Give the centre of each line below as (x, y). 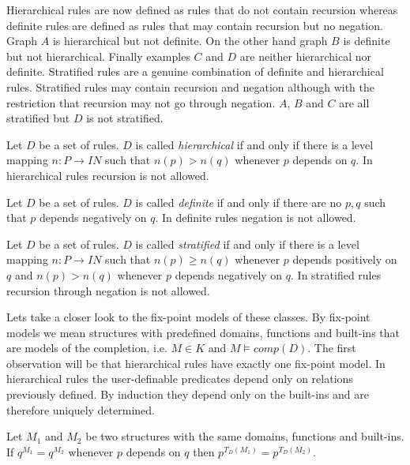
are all (354, 102)
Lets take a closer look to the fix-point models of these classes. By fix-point (188, 317)
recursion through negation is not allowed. (108, 290)
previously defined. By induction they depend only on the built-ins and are (188, 394)
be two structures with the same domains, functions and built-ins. (245, 436)
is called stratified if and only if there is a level (247, 244)
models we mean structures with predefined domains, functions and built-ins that (203, 332)
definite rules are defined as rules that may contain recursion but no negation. (195, 25)
